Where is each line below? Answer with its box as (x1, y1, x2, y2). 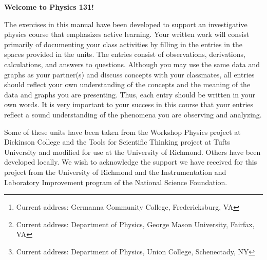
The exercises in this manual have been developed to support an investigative (4, 18, 247, 29)
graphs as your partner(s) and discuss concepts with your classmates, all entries (4, 69, 255, 79)
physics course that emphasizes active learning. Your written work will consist (4, 29, 250, 39)
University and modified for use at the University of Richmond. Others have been (4, 146, 261, 157)
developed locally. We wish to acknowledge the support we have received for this (4, 156, 257, 167)
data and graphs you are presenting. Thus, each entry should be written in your (4, 89, 256, 99)
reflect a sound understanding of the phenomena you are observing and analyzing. (4, 109, 262, 119)
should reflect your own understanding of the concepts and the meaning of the (4, 79, 251, 90)
